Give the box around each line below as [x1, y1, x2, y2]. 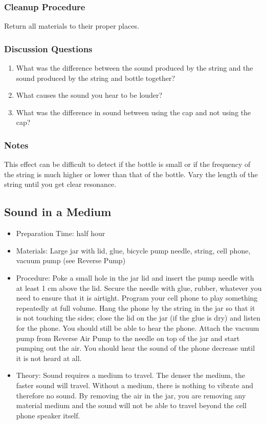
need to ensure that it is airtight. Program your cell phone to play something [16, 292, 258, 303]
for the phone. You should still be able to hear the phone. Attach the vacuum [16, 322, 259, 333]
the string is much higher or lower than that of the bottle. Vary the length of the [4, 168, 258, 179]
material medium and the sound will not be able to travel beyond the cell [16, 400, 247, 411]
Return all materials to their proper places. [4, 20, 139, 31]
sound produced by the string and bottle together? [16, 72, 175, 83]
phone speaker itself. [16, 410, 80, 420]
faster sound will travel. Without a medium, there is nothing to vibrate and [16, 379, 253, 390]
